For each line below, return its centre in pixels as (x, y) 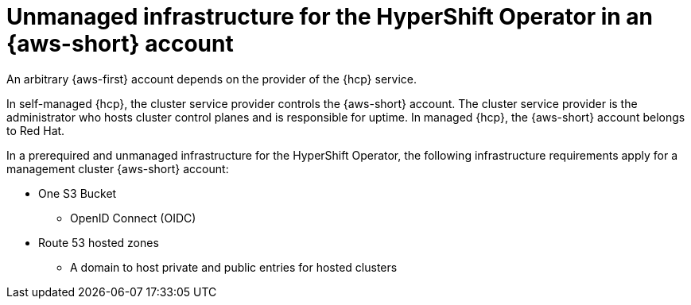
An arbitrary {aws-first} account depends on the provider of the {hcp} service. (212, 79)
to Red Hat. (36, 130)
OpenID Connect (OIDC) (133, 218)
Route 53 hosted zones (99, 242)
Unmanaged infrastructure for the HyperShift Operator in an (330, 17)
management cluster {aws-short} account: (118, 168)
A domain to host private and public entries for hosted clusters (234, 267)
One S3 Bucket (78, 193)
